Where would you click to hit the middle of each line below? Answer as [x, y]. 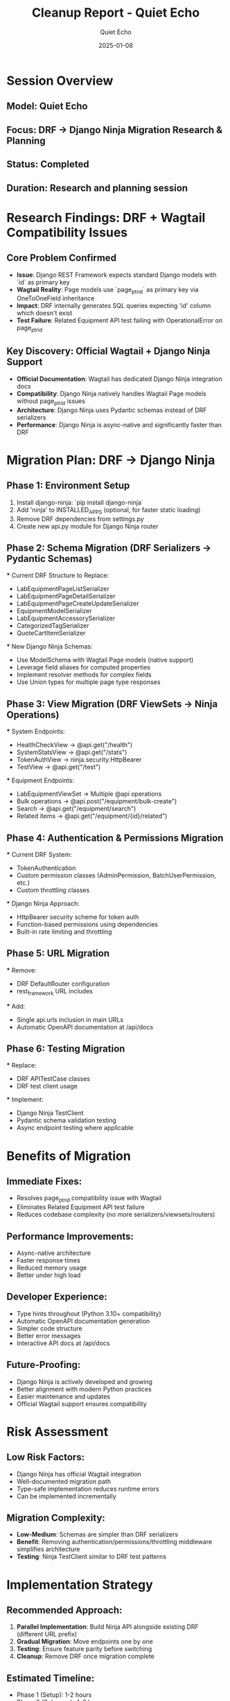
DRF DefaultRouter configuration [63, 984]
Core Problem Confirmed [62, 258]
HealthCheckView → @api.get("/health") [74, 745]
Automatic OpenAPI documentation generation [83, 1321]
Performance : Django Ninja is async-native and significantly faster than [119, 425]
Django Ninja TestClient [50, 1113]
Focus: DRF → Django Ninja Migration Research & [115, 130]
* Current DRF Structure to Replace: [57, 575]
